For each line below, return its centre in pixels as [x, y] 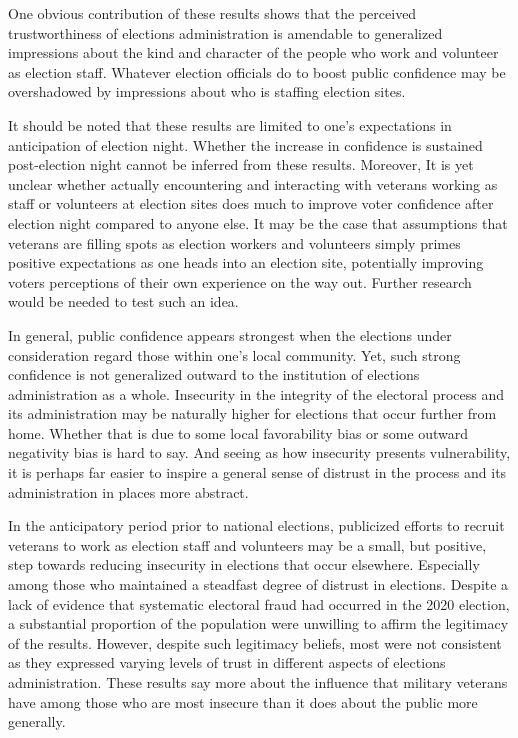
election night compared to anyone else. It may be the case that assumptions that [258, 222]
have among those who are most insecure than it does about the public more [243, 701]
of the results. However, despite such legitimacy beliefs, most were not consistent [255, 642]
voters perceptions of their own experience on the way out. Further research [240, 281]
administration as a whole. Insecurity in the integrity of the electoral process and [256, 393]
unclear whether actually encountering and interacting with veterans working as [253, 183]
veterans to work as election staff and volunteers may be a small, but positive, [247, 544]
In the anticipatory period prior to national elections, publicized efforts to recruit [256, 525]
